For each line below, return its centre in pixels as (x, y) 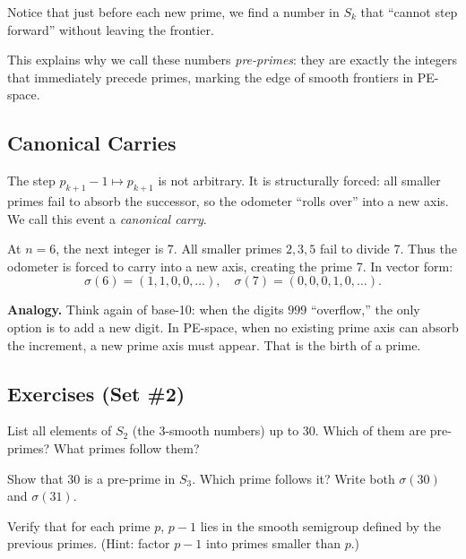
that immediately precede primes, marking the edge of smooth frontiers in (211, 77)
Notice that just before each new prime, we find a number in (173, 12)
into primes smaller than (273, 543)
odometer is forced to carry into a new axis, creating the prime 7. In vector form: (230, 266)
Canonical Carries (92, 143)
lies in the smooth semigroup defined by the (320, 525)
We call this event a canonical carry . (107, 218)
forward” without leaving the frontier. (111, 29)
